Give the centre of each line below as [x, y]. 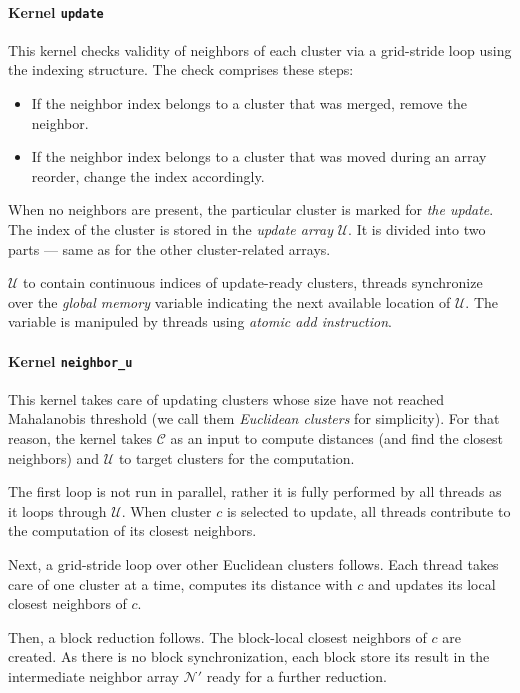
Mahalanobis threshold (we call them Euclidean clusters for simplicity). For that [254, 418]
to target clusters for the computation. [236, 457]
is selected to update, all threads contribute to [368, 510]
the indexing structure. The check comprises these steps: [181, 69]
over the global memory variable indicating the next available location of [229, 301]
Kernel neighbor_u [70, 360]
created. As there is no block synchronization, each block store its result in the [249, 656]
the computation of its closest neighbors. [132, 530]
